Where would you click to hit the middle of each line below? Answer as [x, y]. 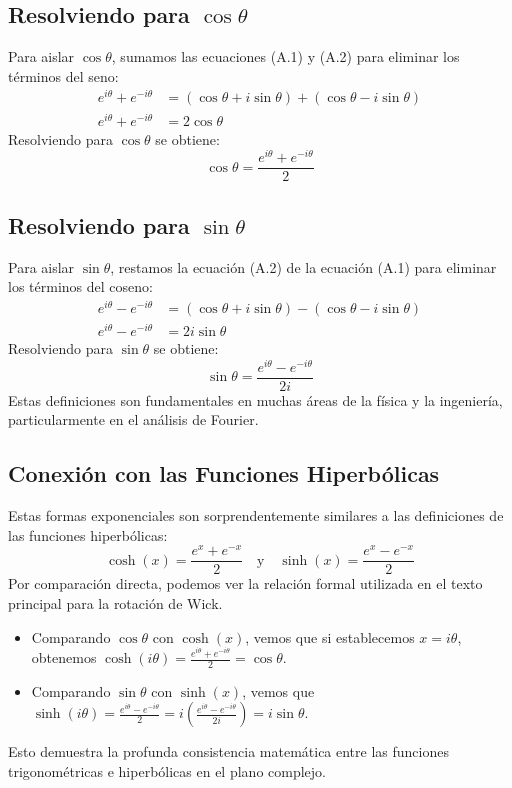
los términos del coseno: [80, 286]
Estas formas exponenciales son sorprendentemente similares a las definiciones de [256, 515]
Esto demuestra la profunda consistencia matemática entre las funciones [228, 751]
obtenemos [64, 657]
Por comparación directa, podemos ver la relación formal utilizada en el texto [245, 583]
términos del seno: [63, 75]
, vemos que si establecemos [330, 636]
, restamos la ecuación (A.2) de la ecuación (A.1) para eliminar [303, 266]
